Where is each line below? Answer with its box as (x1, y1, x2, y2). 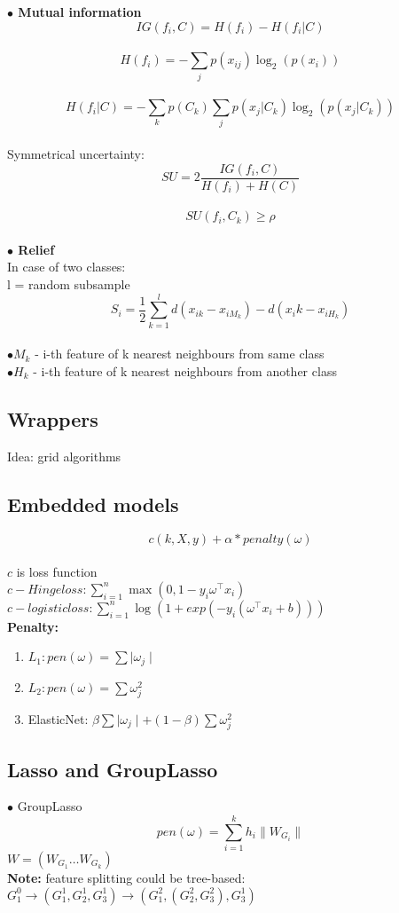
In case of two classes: (7, 257, 126, 276)
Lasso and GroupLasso (7, 755, 218, 783)
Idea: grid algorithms (7, 446, 121, 465)
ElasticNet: (27, 709, 89, 728)
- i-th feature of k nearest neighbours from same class (35, 344, 325, 363)
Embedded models (7, 490, 179, 517)
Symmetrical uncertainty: (7, 145, 145, 163)
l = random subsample (7, 275, 130, 294)
